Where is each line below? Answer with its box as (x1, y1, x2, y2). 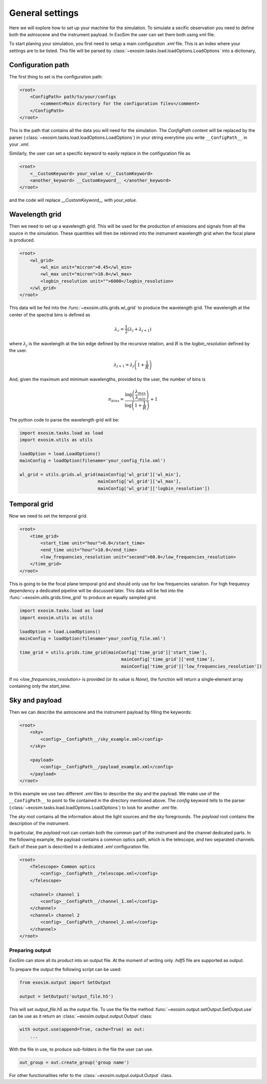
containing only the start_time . (9, 683, 71, 689)
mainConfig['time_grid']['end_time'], (121, 657, 215, 662)
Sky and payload (9, 696, 62, 704)
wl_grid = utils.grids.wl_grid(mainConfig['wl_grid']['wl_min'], (19, 472, 181, 478)
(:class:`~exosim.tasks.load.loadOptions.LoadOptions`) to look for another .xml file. (9, 804, 178, 810)
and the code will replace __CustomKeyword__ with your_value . (9, 197, 137, 203)
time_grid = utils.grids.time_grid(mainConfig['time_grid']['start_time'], (19, 650, 208, 655)
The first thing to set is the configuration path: (9, 73, 103, 79)
